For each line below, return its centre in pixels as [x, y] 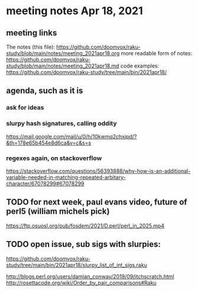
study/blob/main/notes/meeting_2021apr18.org [63, 53]
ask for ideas [25, 108]
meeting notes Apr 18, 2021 [74, 11]
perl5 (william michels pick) [58, 211]
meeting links [32, 33]
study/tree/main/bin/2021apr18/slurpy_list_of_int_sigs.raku [77, 265]
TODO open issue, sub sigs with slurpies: [83, 244]
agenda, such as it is [45, 91]
